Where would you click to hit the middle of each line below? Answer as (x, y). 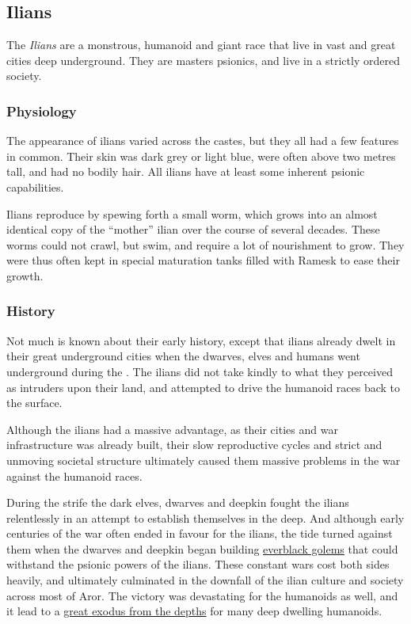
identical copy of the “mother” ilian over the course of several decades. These (193, 229)
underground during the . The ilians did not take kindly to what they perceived (200, 371)
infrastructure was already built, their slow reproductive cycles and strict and (194, 445)
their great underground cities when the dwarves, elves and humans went (183, 356)
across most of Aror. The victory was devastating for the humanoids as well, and (202, 595)
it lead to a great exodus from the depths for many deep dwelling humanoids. (194, 611)
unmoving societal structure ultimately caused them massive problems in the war (204, 460)
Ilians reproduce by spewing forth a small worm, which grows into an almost (192, 213)
